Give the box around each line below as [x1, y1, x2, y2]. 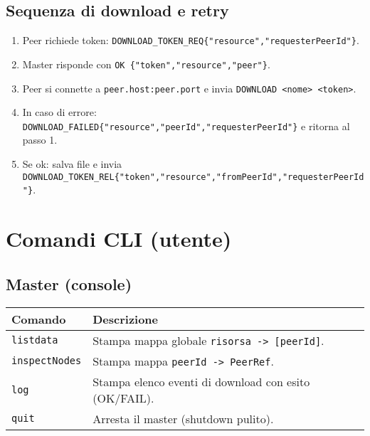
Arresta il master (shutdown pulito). [92, 410, 274, 427]
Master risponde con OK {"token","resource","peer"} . [22, 56, 270, 71]
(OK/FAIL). [92, 389, 154, 406]
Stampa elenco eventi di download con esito [92, 373, 310, 390]
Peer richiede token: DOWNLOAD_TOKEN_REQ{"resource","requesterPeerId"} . [22, 33, 359, 48]
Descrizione [92, 310, 159, 327]
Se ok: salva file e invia [22, 156, 122, 171]
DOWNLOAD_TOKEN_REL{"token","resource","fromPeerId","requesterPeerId [22, 171, 364, 182]
